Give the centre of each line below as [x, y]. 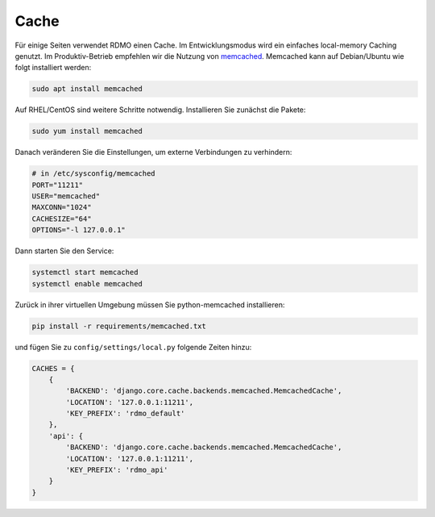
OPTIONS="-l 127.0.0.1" [79, 230]
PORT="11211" [58, 185]
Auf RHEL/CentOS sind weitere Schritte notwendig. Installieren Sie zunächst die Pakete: [160, 110]
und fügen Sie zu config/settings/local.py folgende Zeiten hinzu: [133, 347]
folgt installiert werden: [53, 68]
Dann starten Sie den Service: [64, 251]
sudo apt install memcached [87, 89]
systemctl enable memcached [87, 284]
